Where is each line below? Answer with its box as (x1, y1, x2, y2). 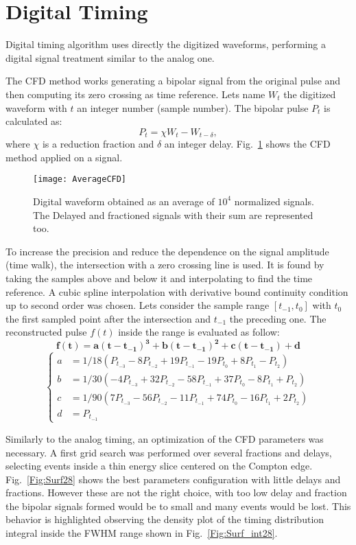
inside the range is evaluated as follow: (118, 325, 280, 339)
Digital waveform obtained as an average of (33, 194, 215, 208)
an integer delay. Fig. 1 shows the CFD (164, 137, 331, 151)
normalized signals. (234, 194, 314, 208)
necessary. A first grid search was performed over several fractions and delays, (5, 445, 332, 459)
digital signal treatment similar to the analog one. (5, 50, 215, 65)
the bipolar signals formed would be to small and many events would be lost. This (5, 498, 351, 513)
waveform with (5, 100, 67, 115)
